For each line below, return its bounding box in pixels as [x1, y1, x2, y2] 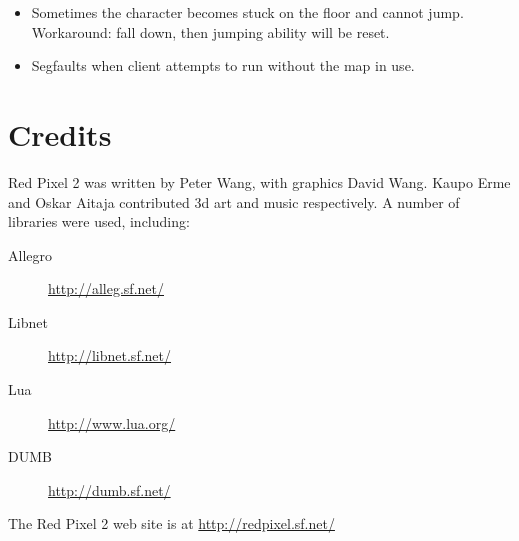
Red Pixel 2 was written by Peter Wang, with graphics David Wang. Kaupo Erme [8, 171, 511, 192]
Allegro [8, 244, 52, 265]
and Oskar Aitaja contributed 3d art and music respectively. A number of [8, 191, 460, 212]
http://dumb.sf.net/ [48, 479, 171, 500]
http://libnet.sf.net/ [48, 345, 172, 366]
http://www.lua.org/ [48, 412, 176, 433]
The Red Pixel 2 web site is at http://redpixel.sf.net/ [8, 513, 335, 534]
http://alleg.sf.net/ [48, 278, 164, 299]
